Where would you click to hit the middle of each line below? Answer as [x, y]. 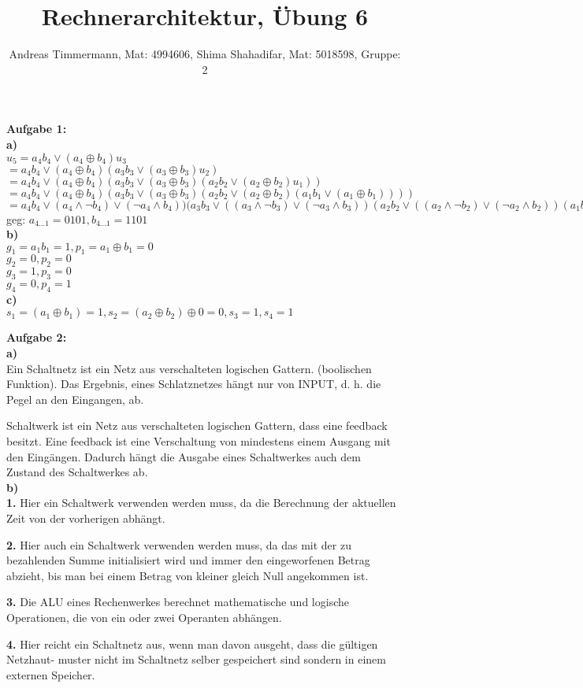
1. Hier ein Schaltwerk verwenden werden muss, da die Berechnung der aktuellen [201, 503]
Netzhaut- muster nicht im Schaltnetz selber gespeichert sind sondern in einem [196, 659]
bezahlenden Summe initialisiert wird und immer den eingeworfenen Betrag [188, 560]
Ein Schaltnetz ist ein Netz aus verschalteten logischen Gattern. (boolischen [189, 368]
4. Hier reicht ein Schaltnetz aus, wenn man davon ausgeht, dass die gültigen [192, 644]
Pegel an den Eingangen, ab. [75, 399]
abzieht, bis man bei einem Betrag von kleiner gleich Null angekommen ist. [188, 575]
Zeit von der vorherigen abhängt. [86, 518]
